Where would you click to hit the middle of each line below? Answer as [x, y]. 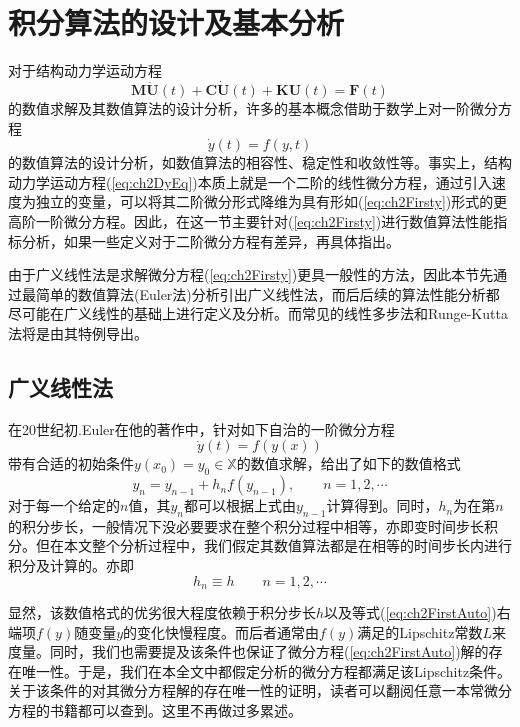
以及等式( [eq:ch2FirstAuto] [408, 612]
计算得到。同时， [382, 505]
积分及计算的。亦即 [71, 565]
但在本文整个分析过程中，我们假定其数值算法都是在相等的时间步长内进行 [273, 545]
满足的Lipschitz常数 [420, 631]
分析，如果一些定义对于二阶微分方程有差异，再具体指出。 [210, 240]
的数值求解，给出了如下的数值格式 [348, 463]
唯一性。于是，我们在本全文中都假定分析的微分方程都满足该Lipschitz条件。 [266, 670]
